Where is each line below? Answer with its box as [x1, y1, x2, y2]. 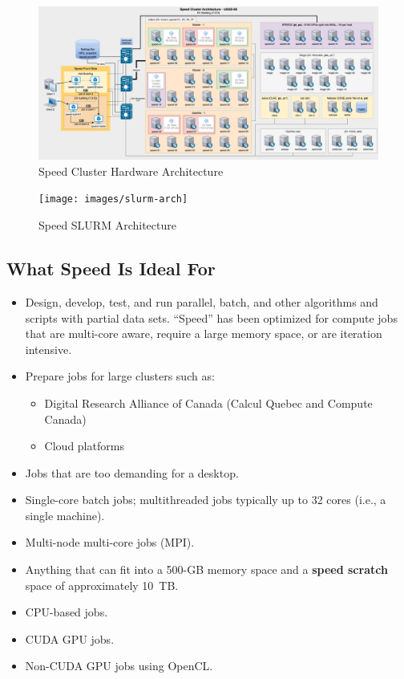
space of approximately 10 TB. [25, 576, 179, 593]
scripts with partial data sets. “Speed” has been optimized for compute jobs [25, 309, 398, 326]
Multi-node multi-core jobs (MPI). [25, 534, 195, 551]
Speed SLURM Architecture [38, 217, 176, 234]
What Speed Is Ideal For [6, 256, 216, 281]
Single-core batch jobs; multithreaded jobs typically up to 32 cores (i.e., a [25, 491, 386, 508]
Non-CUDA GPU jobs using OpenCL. [25, 657, 213, 674]
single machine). [25, 506, 105, 523]
